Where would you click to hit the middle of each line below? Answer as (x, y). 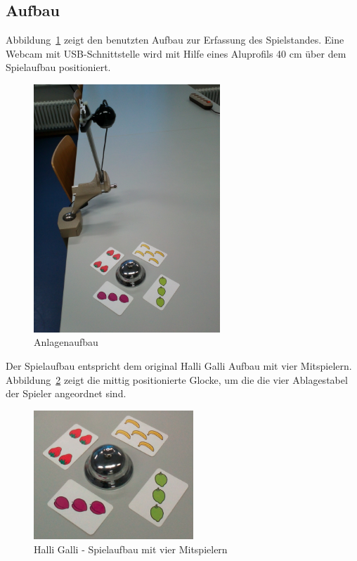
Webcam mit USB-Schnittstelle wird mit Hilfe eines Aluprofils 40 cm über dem (176, 53)
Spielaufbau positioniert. (58, 67)
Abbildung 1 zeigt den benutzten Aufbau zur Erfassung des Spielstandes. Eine (175, 40)
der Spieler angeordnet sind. (66, 393)
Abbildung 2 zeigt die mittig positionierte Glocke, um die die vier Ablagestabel (177, 379)
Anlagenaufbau (66, 342)
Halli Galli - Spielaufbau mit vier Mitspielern (131, 549)
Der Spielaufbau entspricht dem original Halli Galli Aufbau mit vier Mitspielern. (179, 365)
